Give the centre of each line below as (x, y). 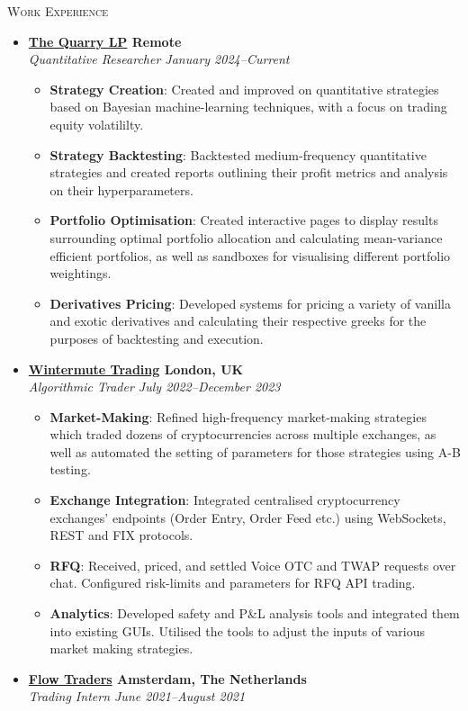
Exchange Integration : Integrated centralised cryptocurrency (225, 500)
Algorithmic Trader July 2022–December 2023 (154, 387)
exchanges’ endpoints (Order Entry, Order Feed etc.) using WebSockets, (248, 517)
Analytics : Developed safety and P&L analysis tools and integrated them (255, 613)
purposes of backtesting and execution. (157, 338)
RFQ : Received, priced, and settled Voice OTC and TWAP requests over (253, 565)
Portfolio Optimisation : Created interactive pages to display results (244, 220)
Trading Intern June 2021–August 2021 (137, 696)
